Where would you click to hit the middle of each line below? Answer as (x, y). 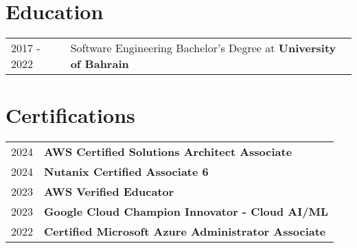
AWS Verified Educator (109, 192)
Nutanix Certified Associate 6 (126, 172)
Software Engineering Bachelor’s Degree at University (203, 48)
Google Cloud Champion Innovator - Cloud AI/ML (186, 212)
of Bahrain (100, 64)
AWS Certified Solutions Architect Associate (168, 152)
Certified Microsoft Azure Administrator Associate (185, 232)
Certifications (70, 115)
